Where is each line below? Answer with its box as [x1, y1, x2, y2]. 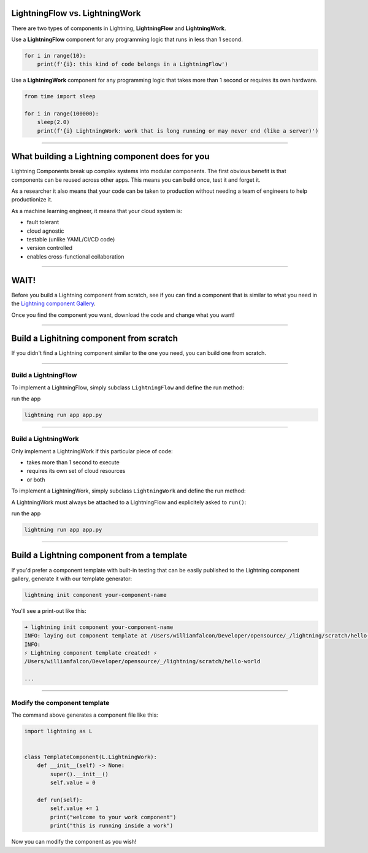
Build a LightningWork [11, 435, 79, 443]
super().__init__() [50, 771, 109, 777]
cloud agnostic [26, 227, 64, 235]
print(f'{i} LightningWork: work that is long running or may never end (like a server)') [37, 127, 319, 134]
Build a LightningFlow [11, 371, 77, 380]
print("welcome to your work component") [50, 814, 177, 820]
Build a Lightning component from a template [11, 550, 188, 561]
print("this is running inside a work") [50, 822, 174, 829]
